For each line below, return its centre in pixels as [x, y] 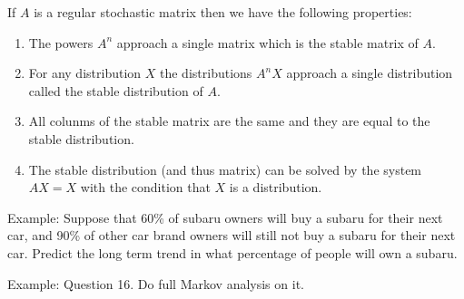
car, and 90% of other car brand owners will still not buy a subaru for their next [232, 235]
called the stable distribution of [116, 90]
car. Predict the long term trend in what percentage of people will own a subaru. [232, 252]
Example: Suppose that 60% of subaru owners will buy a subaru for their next [225, 217]
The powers [61, 42]
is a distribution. [276, 187]
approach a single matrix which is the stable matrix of [267, 42]
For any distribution [85, 73]
